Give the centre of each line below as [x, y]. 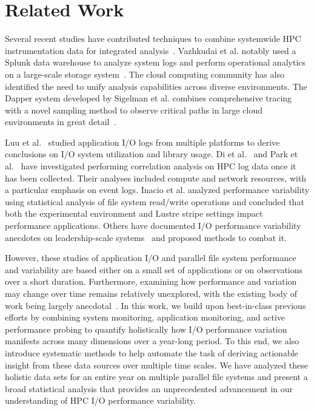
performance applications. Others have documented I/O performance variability [153, 226]
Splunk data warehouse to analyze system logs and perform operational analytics [155, 62]
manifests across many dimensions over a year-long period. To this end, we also [152, 341]
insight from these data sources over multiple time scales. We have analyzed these [156, 365]
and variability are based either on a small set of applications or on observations [154, 269]
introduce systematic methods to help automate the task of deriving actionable [152, 352]
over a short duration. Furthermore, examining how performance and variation [151, 281]
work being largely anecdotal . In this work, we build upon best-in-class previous [155, 305]
